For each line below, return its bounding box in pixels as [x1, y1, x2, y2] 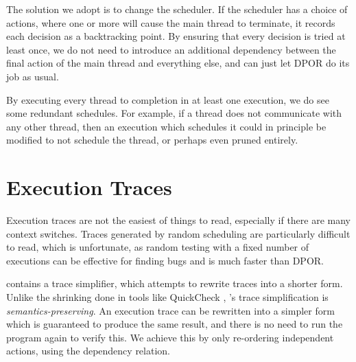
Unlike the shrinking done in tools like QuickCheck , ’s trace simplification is [6, 290, 329, 304]
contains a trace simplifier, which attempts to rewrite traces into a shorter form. [6, 276, 343, 291]
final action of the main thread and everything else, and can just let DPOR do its [6, 56, 350, 70]
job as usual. [6, 69, 59, 83]
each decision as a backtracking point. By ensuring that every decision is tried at [6, 29, 346, 43]
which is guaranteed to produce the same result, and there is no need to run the [6, 317, 343, 331]
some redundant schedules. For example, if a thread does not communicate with [6, 106, 342, 120]
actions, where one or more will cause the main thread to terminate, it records [6, 15, 335, 30]
